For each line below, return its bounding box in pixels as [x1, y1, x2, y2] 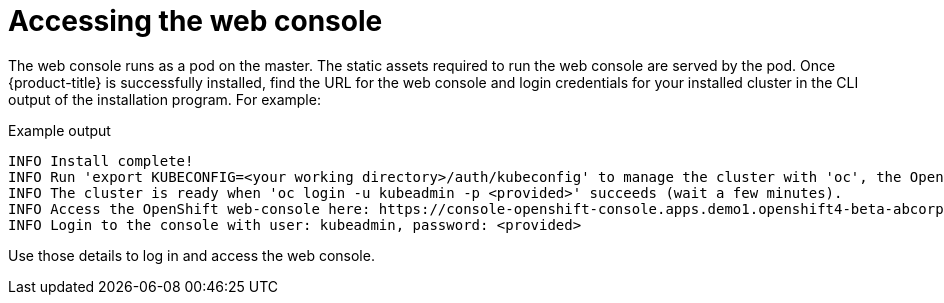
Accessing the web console [8, 4, 383, 38]
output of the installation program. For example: [8, 90, 321, 108]
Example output [8, 121, 111, 139]
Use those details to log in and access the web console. [8, 246, 375, 264]
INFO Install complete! [8, 152, 194, 169]
